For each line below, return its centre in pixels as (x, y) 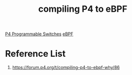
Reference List (35, 54)
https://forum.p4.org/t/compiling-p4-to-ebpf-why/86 (66, 68)
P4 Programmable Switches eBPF (39, 34)
